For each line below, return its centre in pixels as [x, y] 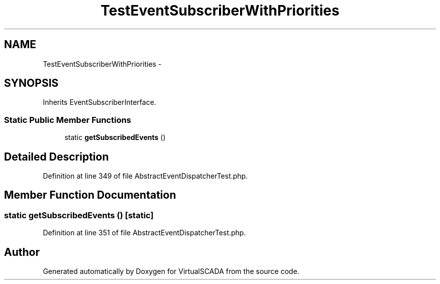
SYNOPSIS [31, 83]
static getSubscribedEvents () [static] [79, 215]
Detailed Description [57, 157]
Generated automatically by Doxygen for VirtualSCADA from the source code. [171, 271]
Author [22, 252]
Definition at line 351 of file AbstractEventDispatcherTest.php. [144, 233]
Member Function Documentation [90, 195]
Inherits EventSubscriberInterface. [99, 102]
